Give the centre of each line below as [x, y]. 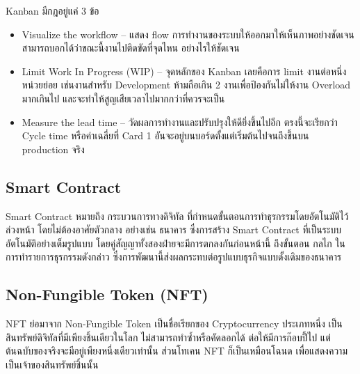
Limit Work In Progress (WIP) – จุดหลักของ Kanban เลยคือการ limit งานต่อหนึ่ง [184, 71]
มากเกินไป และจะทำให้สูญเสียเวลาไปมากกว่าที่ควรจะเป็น [123, 98]
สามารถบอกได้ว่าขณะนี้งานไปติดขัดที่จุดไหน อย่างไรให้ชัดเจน [131, 48]
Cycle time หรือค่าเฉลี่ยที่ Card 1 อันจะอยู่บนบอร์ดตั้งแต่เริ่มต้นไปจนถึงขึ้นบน [165, 135]
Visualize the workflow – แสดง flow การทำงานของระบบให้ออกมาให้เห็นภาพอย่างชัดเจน [188, 34]
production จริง [53, 149]
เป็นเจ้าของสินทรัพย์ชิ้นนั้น [52, 364]
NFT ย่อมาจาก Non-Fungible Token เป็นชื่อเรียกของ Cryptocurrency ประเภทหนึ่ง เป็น [174, 324]
